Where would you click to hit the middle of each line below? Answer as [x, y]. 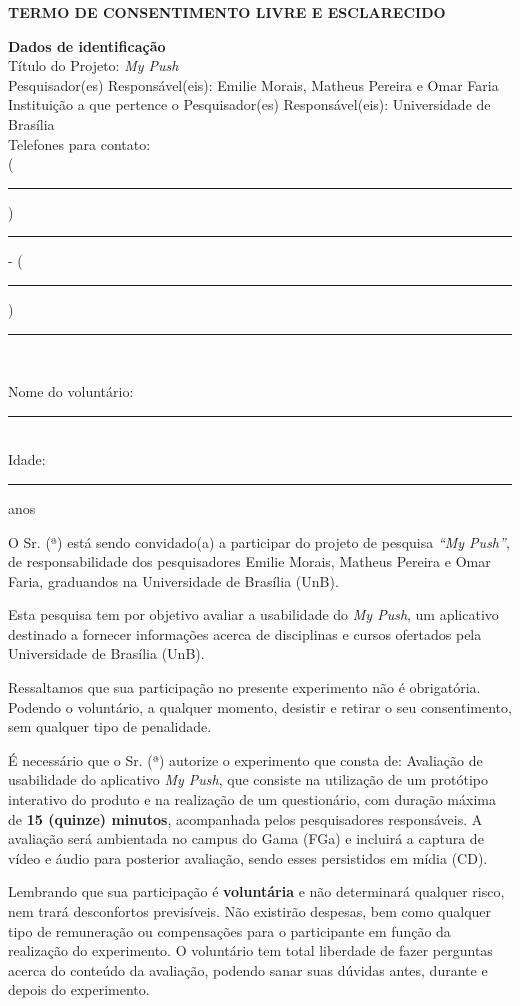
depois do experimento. [79, 989]
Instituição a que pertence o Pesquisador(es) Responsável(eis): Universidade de [249, 104]
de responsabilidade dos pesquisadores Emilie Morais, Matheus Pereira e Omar [249, 561]
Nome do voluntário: [71, 391]
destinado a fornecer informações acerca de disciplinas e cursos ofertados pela [245, 633]
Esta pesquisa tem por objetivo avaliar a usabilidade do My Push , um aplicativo [253, 614]
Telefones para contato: [79, 143]
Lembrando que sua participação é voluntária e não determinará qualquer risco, [256, 891]
